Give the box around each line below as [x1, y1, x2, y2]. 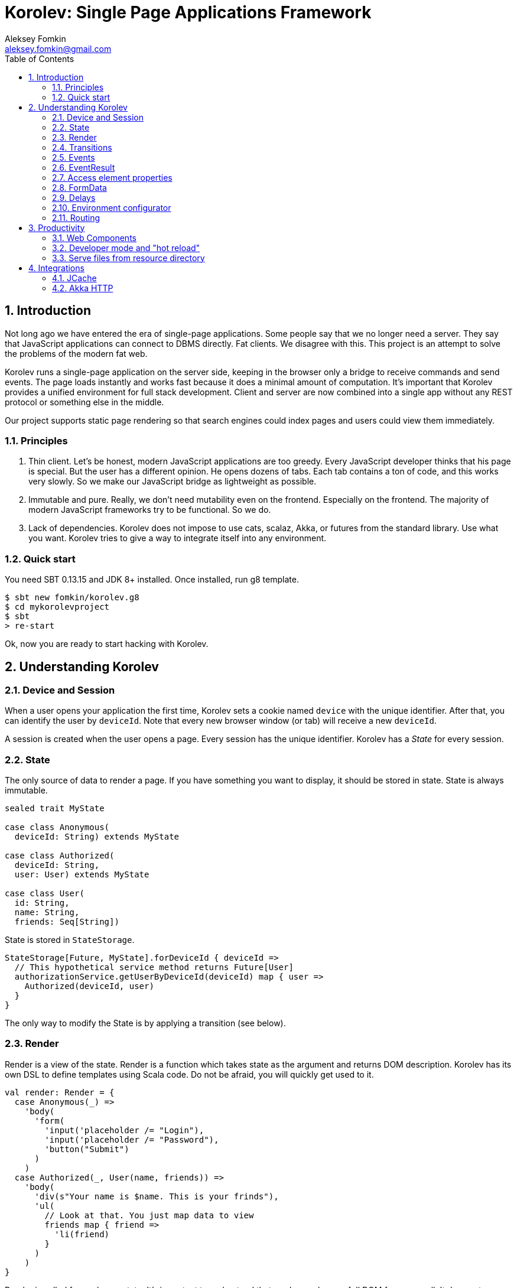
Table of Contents [5, 53, 74, 64]
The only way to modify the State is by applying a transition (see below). [5, 1018, 286, 1029]
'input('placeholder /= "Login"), [44, 1125, 204, 1135]
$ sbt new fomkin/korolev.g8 [5, 593, 139, 603]
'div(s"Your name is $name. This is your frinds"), [34, 1191, 279, 1201]
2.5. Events [52, 152, 95, 162]
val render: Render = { [5, 1087, 115, 1097]
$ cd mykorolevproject [5, 602, 110, 612]
